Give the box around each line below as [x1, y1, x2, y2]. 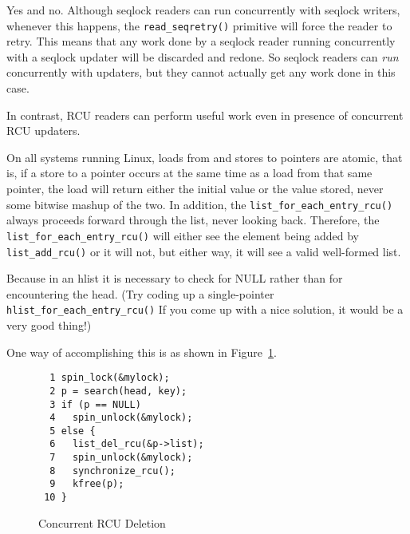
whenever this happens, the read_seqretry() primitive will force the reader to [6, 17, 392, 34]
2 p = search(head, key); [49, 385, 187, 397]
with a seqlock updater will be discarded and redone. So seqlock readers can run [6, 48, 399, 65]
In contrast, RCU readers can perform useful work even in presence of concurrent [6, 106, 404, 123]
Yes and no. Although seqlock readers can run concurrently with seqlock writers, [6, 2, 400, 18]
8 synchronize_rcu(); [49, 465, 175, 477]
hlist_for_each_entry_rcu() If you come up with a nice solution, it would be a [6, 301, 404, 318]
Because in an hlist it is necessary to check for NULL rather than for [6, 270, 343, 287]
